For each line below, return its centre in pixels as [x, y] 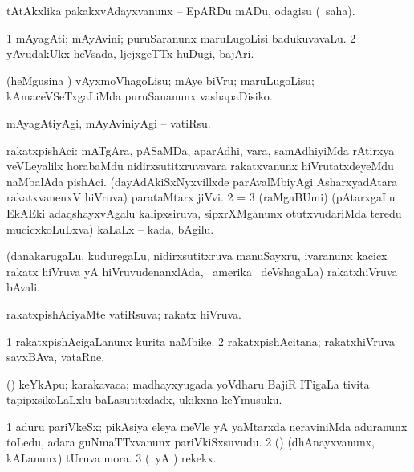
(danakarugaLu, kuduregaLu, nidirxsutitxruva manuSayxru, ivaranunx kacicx [197, 256]
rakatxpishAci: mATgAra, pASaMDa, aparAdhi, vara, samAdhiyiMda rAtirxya [201, 150]
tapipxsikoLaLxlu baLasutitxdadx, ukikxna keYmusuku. [144, 399]
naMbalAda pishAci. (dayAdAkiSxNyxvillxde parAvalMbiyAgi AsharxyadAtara [202, 181]
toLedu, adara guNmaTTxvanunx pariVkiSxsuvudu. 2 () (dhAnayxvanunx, [191, 442]
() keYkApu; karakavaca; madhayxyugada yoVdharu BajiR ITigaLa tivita [188, 383]
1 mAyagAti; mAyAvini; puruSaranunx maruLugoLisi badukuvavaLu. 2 [181, 37]
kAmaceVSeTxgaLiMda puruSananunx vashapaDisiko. [140, 96]
